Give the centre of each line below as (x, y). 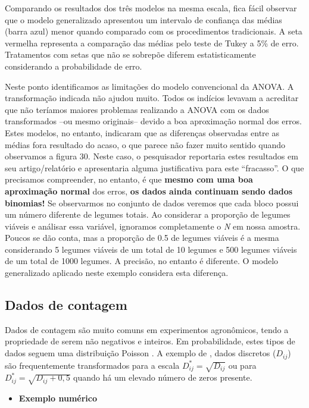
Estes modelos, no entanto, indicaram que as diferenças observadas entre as (142, 132)
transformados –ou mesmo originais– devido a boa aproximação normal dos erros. (153, 121)
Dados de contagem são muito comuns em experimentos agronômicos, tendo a (147, 329)
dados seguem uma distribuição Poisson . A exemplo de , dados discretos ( (141, 353)
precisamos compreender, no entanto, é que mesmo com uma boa (129, 179)
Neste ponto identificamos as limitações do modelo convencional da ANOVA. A (149, 86)
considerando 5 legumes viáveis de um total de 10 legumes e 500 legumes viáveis (151, 249)
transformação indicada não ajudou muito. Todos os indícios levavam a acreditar (152, 98)
